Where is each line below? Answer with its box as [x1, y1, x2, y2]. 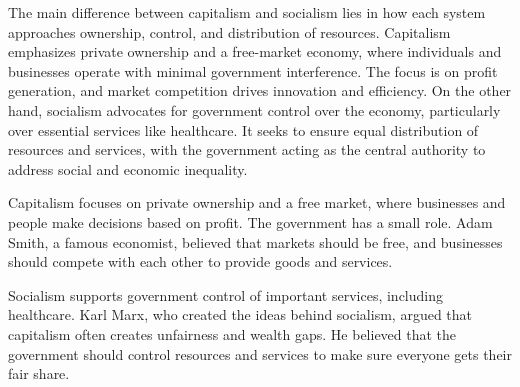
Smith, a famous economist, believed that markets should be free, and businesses [8, 231, 503, 252]
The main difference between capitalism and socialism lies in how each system [8, 2, 486, 22]
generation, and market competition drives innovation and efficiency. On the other [8, 80, 512, 101]
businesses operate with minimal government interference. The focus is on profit [8, 60, 498, 81]
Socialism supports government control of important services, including [8, 284, 443, 305]
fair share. [8, 363, 70, 384]
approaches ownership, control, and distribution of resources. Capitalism [8, 21, 451, 42]
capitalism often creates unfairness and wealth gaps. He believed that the [8, 323, 457, 344]
